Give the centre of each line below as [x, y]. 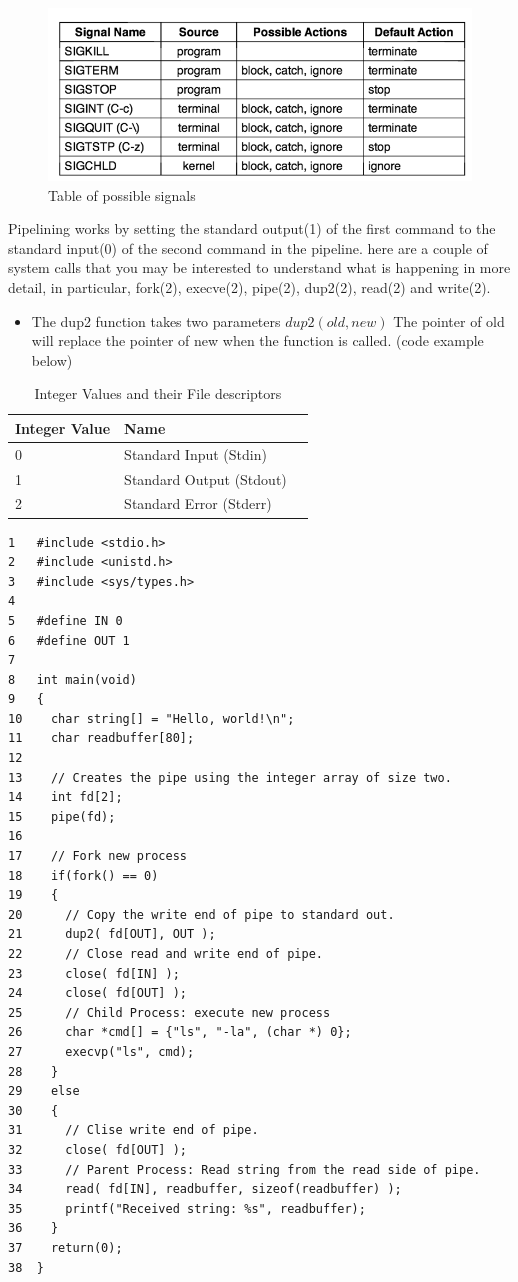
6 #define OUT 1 [69, 640]
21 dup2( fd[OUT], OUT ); [112, 934]
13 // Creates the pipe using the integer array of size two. [230, 777]
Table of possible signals [122, 194]
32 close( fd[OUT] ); [97, 1149]
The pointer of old [449, 320]
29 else [44, 1091]
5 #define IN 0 [65, 620]
